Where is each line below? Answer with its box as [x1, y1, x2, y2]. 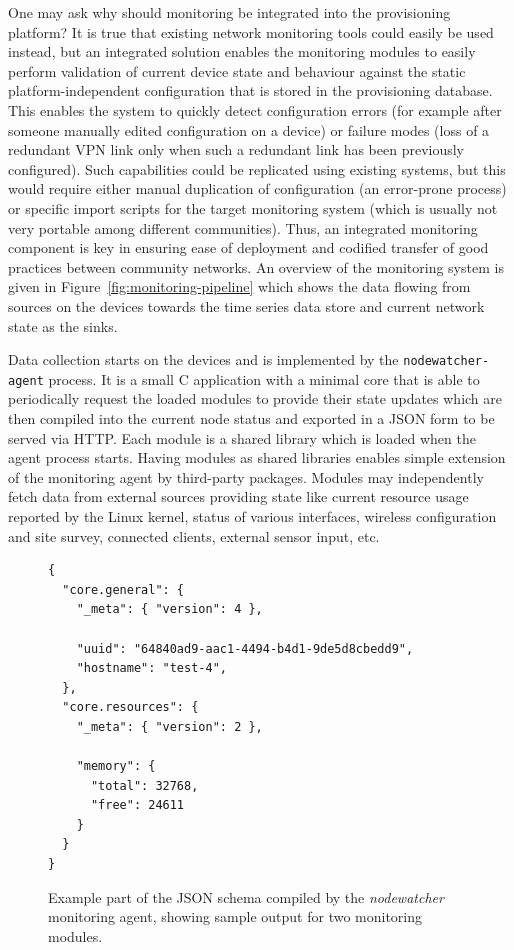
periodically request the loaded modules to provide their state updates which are [8, 388, 503, 409]
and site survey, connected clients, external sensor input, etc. [8, 525, 380, 546]
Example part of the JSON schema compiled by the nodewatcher [48, 886, 444, 907]
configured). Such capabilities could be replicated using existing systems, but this [8, 158, 506, 179]
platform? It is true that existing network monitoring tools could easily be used [8, 21, 494, 42]
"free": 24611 [90, 798, 185, 813]
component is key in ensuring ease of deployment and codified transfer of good [8, 237, 489, 258]
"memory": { [76, 759, 156, 774]
